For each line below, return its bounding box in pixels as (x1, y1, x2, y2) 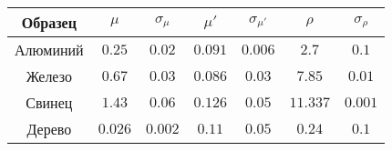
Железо (26, 65, 72, 86)
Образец (21, 12, 77, 33)
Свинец (26, 92, 73, 113)
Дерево (26, 118, 72, 139)
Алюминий (15, 39, 84, 60)
